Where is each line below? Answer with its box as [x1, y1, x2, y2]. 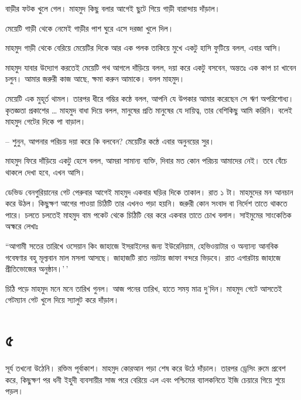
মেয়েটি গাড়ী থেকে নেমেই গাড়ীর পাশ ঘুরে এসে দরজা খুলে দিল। [5, 22, 174, 34]
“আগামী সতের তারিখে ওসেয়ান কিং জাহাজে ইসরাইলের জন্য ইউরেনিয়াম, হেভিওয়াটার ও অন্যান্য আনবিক [5, 239, 279, 251]
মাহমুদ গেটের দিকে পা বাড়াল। [5, 115, 86, 127]
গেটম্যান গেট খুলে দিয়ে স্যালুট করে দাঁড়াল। [5, 294, 119, 306]
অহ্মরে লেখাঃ [5, 220, 38, 232]
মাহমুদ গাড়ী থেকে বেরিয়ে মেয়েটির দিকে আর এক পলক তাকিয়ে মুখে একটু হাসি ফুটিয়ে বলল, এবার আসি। [5, 42, 282, 54]
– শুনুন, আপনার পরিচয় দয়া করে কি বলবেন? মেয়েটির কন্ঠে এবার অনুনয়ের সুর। [5, 135, 215, 147]
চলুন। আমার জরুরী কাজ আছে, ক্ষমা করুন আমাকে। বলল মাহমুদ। [5, 73, 185, 85]
